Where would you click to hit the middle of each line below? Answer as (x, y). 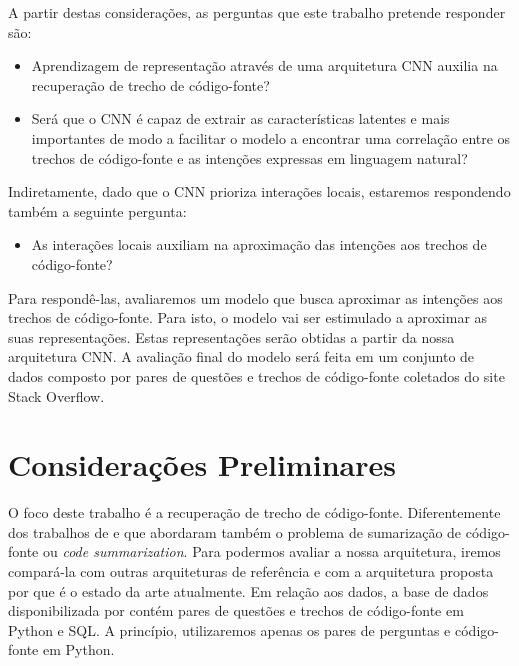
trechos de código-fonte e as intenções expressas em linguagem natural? (249, 157)
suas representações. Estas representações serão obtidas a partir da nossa (231, 336)
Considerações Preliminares (202, 464)
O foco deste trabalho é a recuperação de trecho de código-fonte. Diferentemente (254, 512)
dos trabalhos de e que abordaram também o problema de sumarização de (235, 531)
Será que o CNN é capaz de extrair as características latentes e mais (240, 118)
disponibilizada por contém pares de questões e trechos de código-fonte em (236, 610)
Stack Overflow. (56, 395)
